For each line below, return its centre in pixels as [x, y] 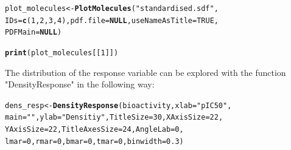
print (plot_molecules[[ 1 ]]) [62, 53]
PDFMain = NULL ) [33, 32]
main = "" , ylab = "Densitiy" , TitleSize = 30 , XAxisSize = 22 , [114, 118]
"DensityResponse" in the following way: [80, 84]
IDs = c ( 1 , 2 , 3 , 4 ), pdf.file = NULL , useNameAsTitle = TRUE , [112, 20]
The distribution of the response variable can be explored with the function [145, 72]
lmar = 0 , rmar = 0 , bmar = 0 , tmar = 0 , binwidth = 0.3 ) [94, 141]
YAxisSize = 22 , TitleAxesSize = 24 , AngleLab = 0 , [94, 130]
